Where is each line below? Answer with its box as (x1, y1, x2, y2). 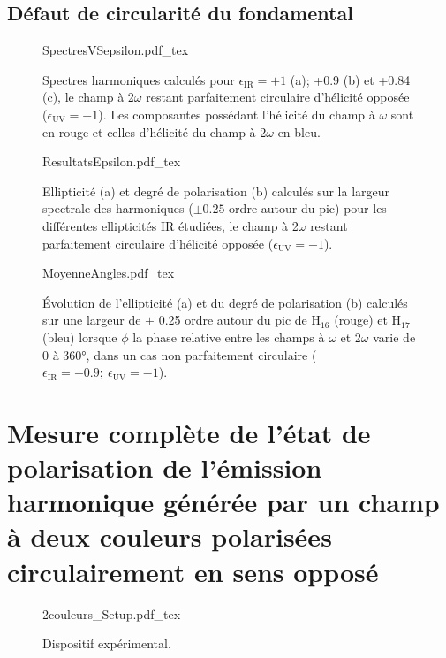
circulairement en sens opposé (7, 553, 379, 589)
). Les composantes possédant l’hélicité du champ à (98, 104, 375, 123)
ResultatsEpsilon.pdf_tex (42, 152, 181, 171)
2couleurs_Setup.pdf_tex (42, 604, 181, 623)
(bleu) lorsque (42, 327, 117, 346)
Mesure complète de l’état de (7, 414, 371, 450)
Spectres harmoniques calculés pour (42, 70, 235, 88)
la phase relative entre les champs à (132, 327, 325, 346)
